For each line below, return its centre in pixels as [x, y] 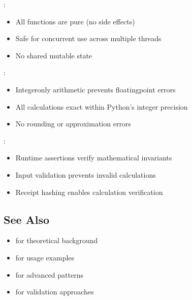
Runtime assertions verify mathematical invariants [94, 158]
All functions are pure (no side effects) [75, 21]
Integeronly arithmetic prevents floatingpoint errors [95, 89]
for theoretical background [57, 240]
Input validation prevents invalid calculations [86, 174]
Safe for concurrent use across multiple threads [88, 38]
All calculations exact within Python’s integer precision [102, 106]
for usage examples [45, 257]
